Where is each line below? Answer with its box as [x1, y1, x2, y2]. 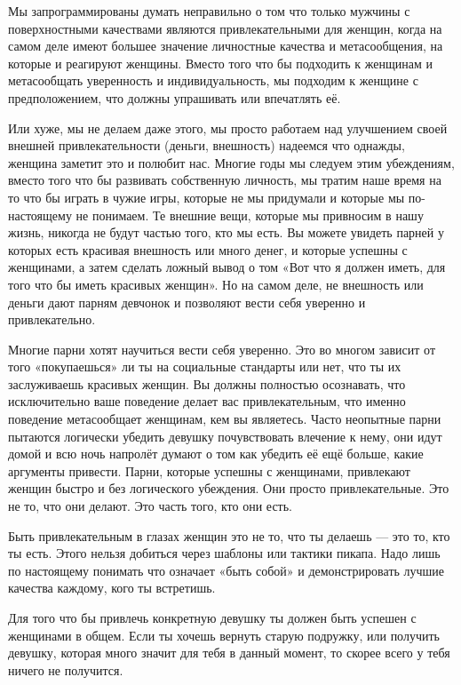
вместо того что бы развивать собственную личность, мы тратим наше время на [8, 171, 441, 189]
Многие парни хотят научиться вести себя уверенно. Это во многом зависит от [8, 339, 436, 358]
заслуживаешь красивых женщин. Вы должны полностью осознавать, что [8, 374, 406, 393]
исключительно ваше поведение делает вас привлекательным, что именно [8, 392, 406, 410]
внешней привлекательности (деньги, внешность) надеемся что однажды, [8, 136, 405, 155]
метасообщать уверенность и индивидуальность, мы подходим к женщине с [8, 71, 418, 90]
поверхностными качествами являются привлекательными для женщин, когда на [8, 19, 442, 37]
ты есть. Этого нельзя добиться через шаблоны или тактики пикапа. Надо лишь [8, 544, 441, 562]
